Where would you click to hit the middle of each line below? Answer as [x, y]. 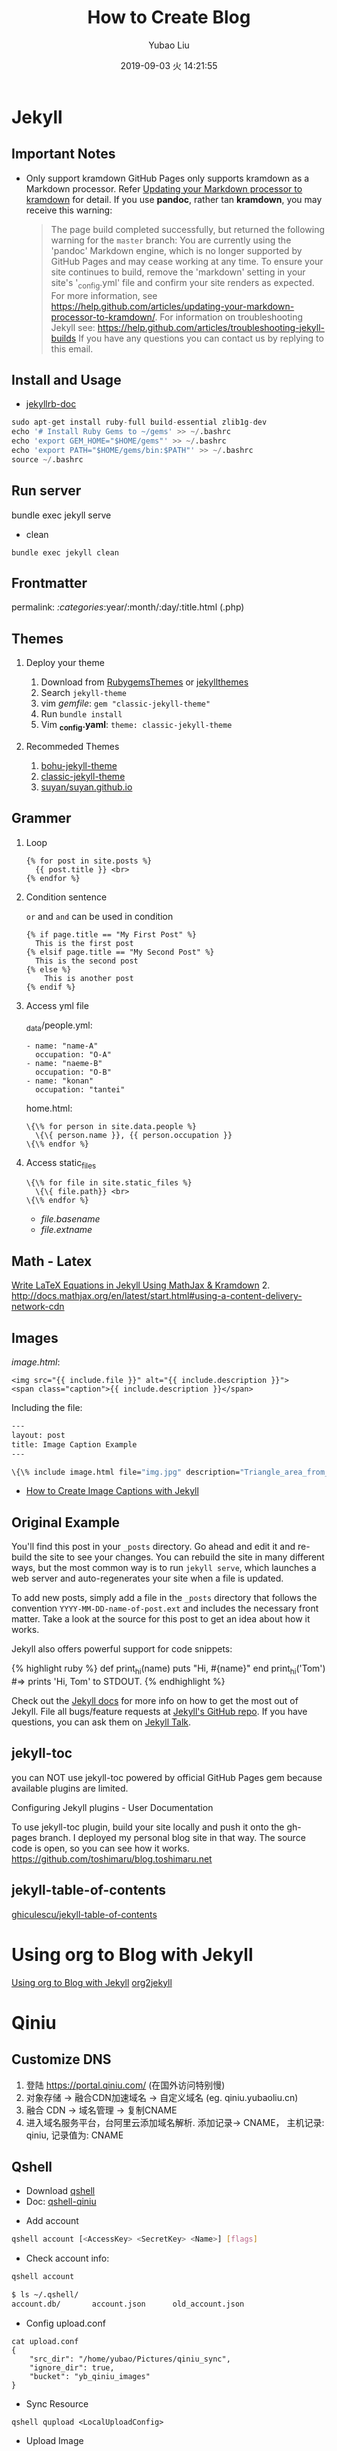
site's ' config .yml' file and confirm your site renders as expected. [182, 283]
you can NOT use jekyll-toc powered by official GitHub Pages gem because [167, 1777]
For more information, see [104, 295]
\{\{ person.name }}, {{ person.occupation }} [134, 1135]
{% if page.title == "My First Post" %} [111, 934]
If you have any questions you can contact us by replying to [201, 338]
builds [63, 338]
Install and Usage [66, 379]
